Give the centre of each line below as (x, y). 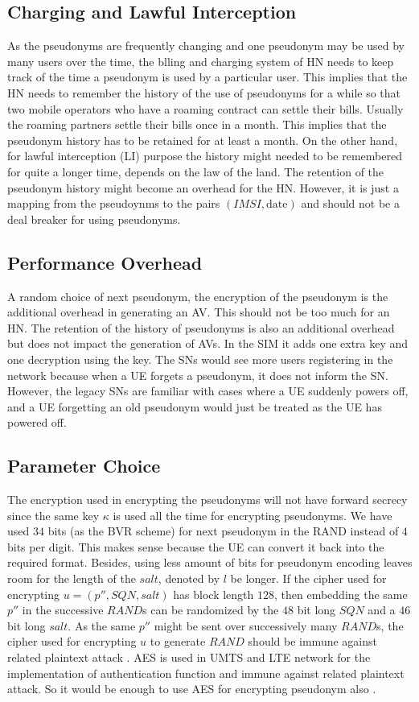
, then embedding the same (341, 594)
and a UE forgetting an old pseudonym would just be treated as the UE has (195, 406)
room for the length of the (72, 578)
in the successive (63, 610)
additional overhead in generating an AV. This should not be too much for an (199, 312)
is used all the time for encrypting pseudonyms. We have (253, 515)
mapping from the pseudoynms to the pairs (114, 203)
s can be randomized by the (211, 610)
